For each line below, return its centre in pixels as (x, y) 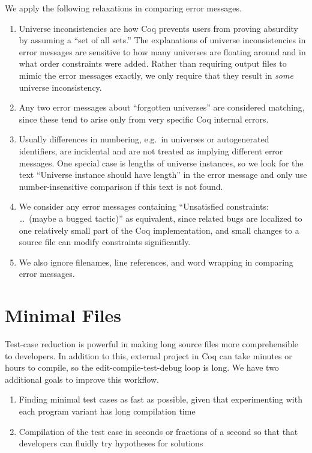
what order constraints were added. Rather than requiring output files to (153, 63)
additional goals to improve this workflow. (82, 379)
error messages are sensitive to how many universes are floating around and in (162, 51)
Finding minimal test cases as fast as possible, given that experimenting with (160, 399)
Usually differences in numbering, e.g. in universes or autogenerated (144, 139)
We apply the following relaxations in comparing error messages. (123, 8)
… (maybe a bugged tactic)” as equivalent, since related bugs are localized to (160, 218)
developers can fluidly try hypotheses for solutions (111, 443)
